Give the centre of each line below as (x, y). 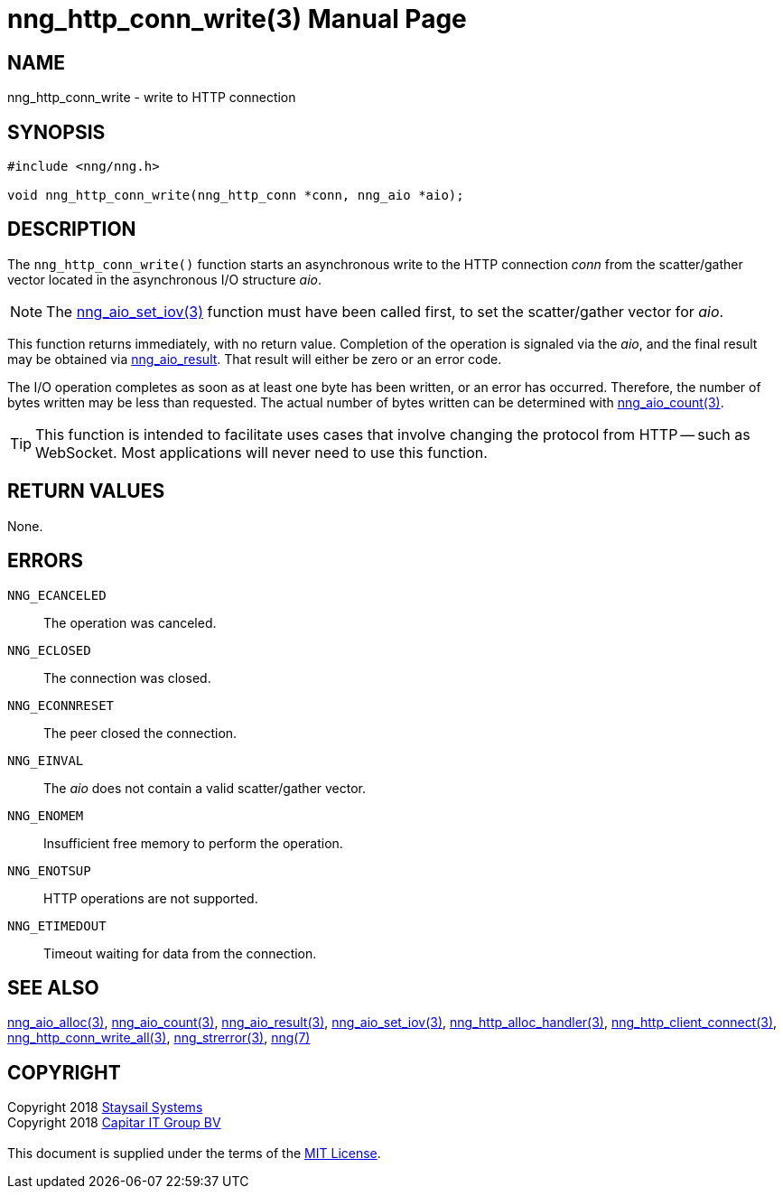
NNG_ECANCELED (57, 595)
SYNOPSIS (56, 132)
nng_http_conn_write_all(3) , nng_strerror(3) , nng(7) (159, 1038)
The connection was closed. (127, 677)
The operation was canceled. (130, 622)
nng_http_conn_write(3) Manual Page (237, 19)
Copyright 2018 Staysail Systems (105, 1107)
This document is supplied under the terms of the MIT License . (194, 1154)
